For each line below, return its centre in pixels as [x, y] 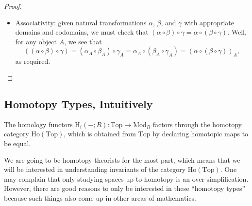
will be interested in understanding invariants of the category [95, 169]
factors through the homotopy [197, 124]
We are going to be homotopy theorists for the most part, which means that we [122, 159]
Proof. [13, 6]
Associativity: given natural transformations [81, 22]
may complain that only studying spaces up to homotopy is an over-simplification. [126, 178]
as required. [33, 61]
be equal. [17, 143]
